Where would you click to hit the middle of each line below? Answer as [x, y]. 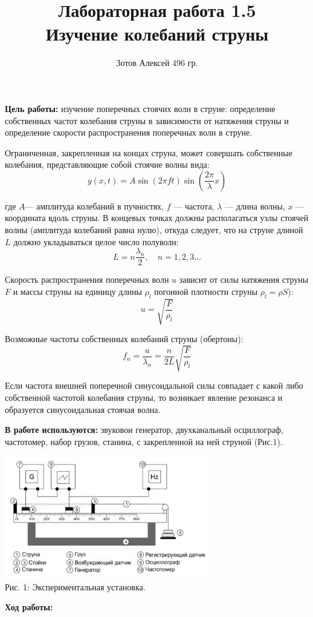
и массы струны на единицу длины [77, 291]
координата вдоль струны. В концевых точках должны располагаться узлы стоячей [157, 218]
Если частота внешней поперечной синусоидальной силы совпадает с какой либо [154, 385]
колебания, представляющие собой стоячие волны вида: [107, 164]
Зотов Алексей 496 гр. [157, 63]
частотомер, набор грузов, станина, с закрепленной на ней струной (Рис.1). [144, 441]
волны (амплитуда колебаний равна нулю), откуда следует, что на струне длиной [154, 230]
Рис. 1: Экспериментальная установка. [75, 586]
